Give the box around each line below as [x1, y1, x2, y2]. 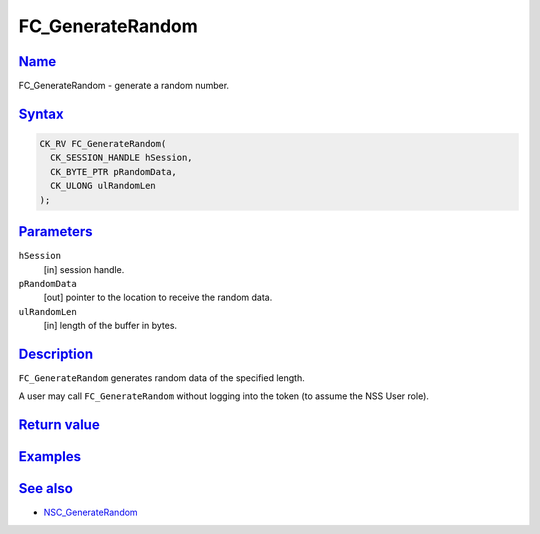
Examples [18, 448, 82, 465]
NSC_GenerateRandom [43, 506, 139, 519]
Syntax [18, 105, 64, 122]
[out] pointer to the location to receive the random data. [43, 291, 273, 304]
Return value [18, 416, 100, 434]
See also [18, 480, 74, 497]
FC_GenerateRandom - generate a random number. [18, 80, 230, 92]
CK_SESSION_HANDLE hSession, [50, 152, 194, 164]
